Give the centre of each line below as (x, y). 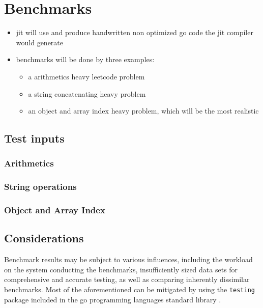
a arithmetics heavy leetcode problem (86, 76)
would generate (40, 42)
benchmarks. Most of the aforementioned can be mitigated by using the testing (129, 289)
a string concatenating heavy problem (87, 93)
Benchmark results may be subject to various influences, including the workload (128, 259)
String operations (40, 187)
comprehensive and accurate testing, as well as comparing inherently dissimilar (127, 279)
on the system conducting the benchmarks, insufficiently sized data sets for (121, 269)
